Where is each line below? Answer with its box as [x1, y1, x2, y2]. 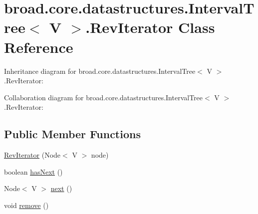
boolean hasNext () [4, 166, 63, 177]
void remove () [4, 200, 49, 210]
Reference [4, 36, 73, 57]
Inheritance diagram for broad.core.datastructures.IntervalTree [4, 65, 196, 76]
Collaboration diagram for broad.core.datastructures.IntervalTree [4, 92, 203, 102]
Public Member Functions [4, 126, 141, 142]
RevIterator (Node [4, 150, 61, 160]
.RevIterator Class [85, 17, 215, 37]
